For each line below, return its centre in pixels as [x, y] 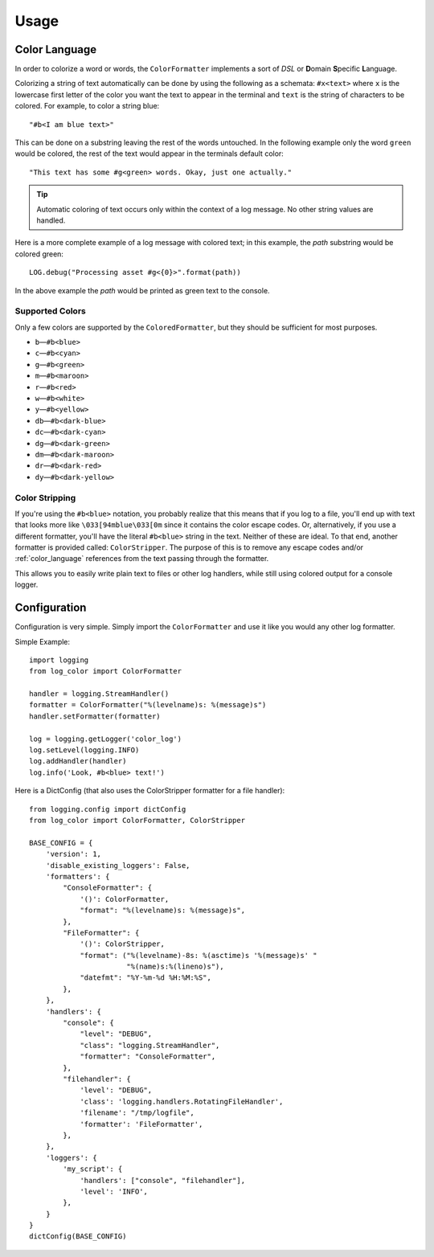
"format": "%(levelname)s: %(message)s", [162, 911]
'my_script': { [93, 1169]
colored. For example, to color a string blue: [87, 106]
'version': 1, [74, 854]
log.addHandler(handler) [78, 761]
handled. [51, 220]
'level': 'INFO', [114, 1191]
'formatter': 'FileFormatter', [141, 1124]
